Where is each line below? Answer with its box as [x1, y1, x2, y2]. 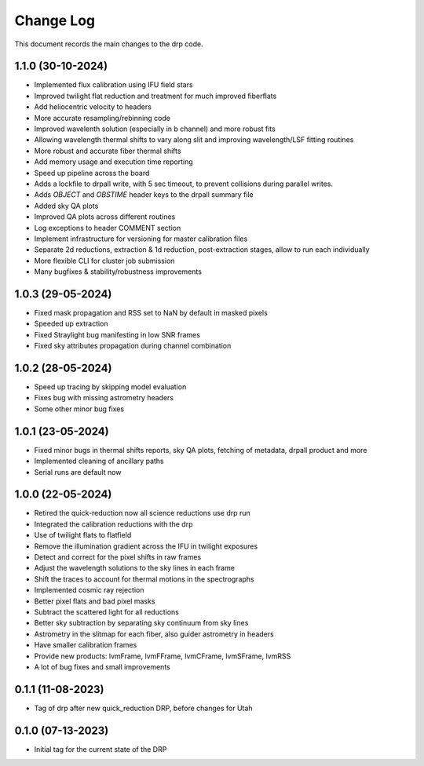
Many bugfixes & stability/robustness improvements [34, 267, 202, 276]
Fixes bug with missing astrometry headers [34, 393, 174, 403]
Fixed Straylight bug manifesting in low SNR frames [34, 330, 200, 339]
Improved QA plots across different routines [34, 212, 176, 221]
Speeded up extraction [34, 319, 109, 329]
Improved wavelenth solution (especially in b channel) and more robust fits [34, 124, 276, 133]
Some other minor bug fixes [34, 404, 125, 414]
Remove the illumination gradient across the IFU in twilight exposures [34, 542, 258, 551]
